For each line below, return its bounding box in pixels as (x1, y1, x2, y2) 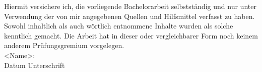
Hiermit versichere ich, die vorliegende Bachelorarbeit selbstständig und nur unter (4, 1, 256, 11)
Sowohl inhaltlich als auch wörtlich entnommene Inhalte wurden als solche (4, 20, 233, 31)
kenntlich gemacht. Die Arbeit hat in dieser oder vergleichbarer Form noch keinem (4, 30, 258, 40)
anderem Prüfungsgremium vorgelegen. (4, 40, 124, 50)
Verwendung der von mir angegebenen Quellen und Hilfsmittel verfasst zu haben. (4, 10, 255, 21)
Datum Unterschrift (4, 59, 65, 70)
